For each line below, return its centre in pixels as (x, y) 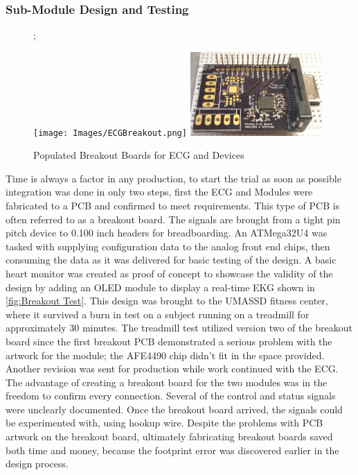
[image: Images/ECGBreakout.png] (110, 133)
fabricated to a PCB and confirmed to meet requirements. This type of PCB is (173, 205)
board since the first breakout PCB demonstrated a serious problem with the (169, 341)
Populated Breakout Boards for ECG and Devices (139, 155)
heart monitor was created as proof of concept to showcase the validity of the (169, 273)
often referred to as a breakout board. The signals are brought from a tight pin (173, 219)
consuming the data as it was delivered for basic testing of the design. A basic (171, 260)
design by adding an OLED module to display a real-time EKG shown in (160, 287)
